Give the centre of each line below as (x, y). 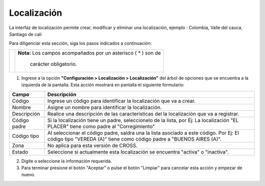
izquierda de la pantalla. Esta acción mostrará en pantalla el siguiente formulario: (103, 85)
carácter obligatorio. (53, 64)
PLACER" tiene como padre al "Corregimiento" (101, 126)
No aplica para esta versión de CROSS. (93, 145)
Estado (20, 152)
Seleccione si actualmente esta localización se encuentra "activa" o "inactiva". (138, 152)
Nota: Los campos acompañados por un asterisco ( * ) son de (90, 53)
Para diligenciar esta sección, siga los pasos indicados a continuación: (80, 43)
